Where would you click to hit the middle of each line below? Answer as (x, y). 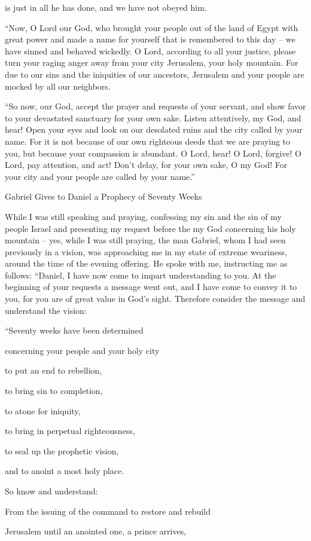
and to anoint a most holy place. (65, 471)
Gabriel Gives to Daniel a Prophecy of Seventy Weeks (103, 196)
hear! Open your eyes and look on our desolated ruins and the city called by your (154, 129)
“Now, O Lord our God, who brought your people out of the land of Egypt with (152, 27)
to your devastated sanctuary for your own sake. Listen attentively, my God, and (153, 117)
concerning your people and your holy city (82, 350)
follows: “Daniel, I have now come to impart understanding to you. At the (141, 275)
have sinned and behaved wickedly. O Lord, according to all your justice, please (150, 51)
